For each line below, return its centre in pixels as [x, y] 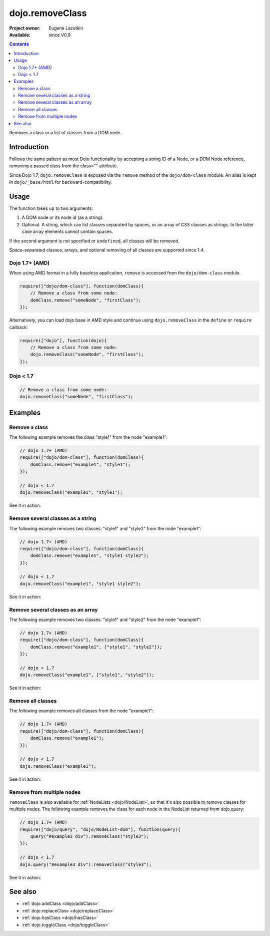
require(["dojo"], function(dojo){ [63, 340]
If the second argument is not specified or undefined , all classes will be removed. [94, 241]
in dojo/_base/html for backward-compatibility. [61, 182]
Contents [19, 44]
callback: [19, 327]
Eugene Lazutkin [66, 28]
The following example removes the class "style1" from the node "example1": [88, 437]
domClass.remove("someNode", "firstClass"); [86, 300]
